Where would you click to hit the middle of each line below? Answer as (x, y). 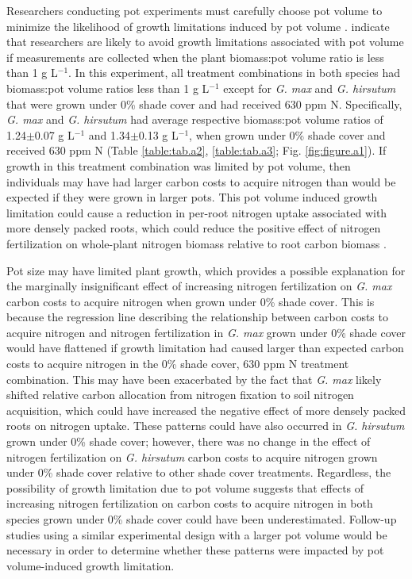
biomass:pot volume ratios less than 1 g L (108, 88)
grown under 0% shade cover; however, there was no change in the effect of (189, 441)
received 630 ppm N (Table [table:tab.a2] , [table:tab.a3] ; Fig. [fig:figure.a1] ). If (196, 150)
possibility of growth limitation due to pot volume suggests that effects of (185, 487)
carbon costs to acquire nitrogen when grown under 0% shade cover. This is (191, 301)
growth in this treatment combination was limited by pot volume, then (179, 165)
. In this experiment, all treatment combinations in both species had (235, 73)
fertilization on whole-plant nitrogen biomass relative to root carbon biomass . (196, 243)
